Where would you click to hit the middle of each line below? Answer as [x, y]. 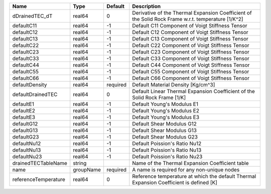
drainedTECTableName [40, 163]
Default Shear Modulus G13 [164, 130]
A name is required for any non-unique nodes [186, 170]
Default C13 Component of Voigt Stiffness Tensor [190, 39]
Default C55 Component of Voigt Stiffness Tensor [191, 71]
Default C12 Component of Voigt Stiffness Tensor [190, 32]
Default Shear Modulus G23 [165, 137]
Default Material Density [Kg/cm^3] [174, 85]
